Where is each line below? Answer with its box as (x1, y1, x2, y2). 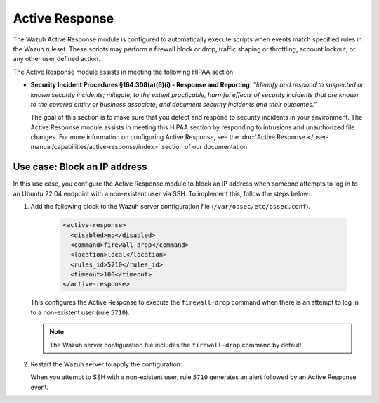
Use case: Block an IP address (13, 161, 147, 173)
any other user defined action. (13, 55, 101, 63)
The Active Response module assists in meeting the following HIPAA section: (13, 68, 235, 76)
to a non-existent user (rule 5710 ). (30, 308, 130, 316)
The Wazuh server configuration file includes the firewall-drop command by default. (49, 340, 304, 349)
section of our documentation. (161, 143, 249, 151)
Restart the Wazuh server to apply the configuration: (30, 360, 182, 369)
